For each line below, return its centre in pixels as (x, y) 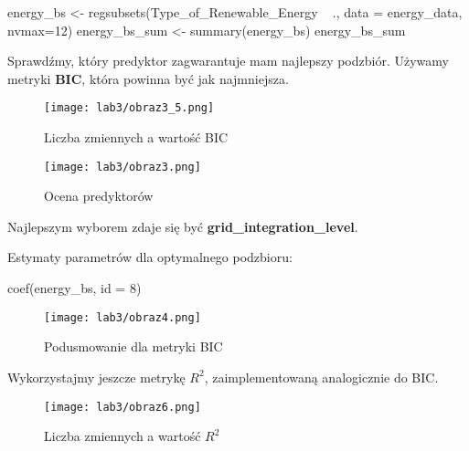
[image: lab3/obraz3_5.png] (129, 108)
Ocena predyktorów (99, 196)
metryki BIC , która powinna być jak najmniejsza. (148, 78)
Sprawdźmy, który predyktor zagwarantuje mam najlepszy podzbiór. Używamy (228, 61)
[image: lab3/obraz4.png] (123, 317)
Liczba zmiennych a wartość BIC (136, 137)
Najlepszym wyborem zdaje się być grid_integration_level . (183, 226)
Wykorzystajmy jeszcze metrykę (96, 377)
